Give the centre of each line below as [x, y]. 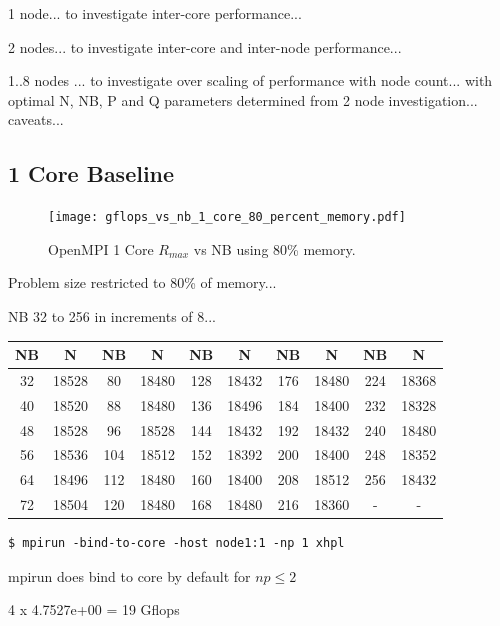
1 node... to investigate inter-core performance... [155, 13]
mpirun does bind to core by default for [129, 575]
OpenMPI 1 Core [101, 248]
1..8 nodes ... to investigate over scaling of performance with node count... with [250, 80]
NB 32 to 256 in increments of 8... [112, 316]
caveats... [36, 119]
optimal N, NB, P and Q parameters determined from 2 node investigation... [243, 99]
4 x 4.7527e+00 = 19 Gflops [94, 609]
